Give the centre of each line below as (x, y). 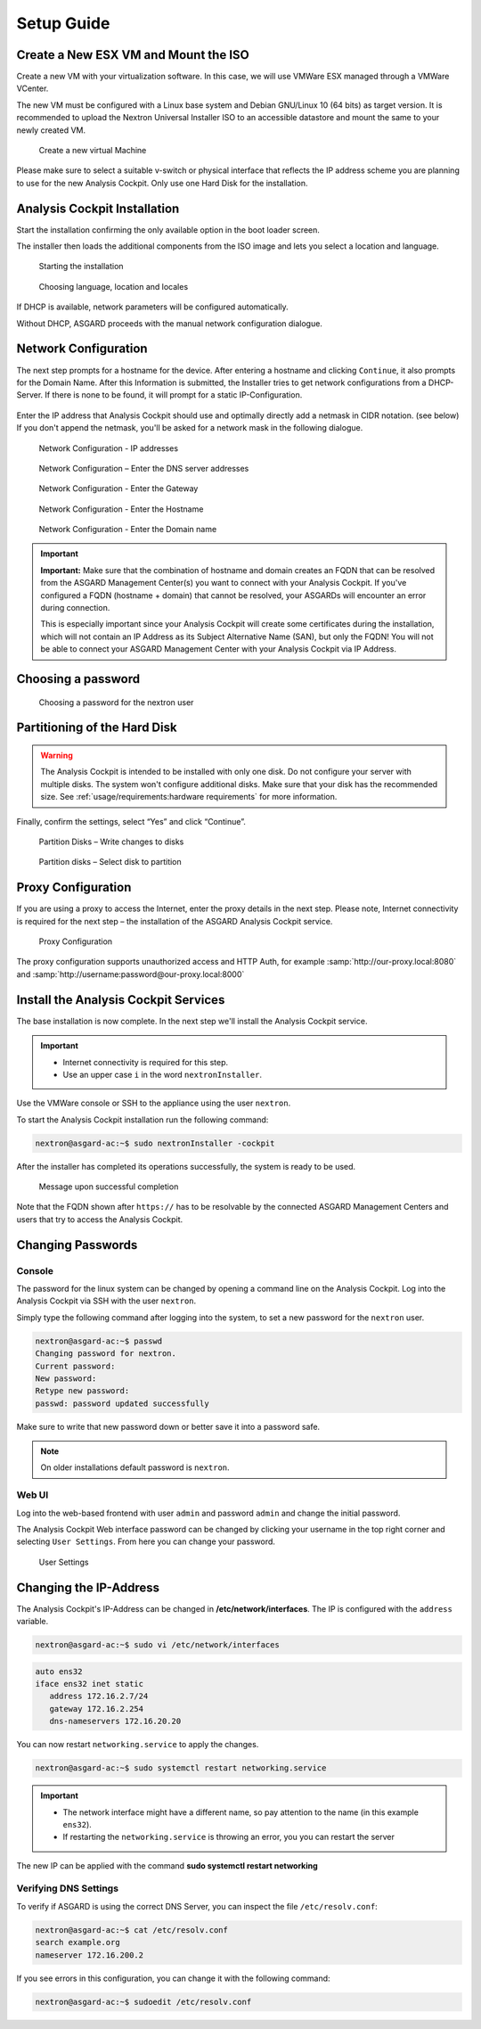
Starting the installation (81, 267)
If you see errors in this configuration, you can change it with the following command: (173, 1978)
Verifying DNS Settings (68, 1888)
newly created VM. (51, 130)
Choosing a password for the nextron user (116, 702)
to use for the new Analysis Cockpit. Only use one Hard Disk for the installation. (162, 183)
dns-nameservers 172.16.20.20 (115, 1721)
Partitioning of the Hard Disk (97, 728)
